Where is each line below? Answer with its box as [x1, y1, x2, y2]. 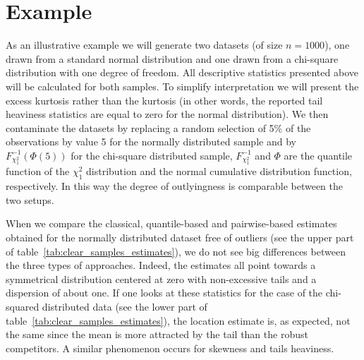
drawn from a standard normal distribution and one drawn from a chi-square [6, 51, 339, 66]
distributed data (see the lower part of [42, 299, 207, 313]
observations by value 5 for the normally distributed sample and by [6, 134, 296, 149]
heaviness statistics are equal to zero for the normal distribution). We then [6, 107, 329, 121]
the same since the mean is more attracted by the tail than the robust [6, 327, 308, 342]
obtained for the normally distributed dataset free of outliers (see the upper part [6, 229, 354, 244]
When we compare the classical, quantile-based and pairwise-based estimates [6, 216, 337, 231]
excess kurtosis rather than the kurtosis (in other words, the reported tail [6, 92, 323, 107]
